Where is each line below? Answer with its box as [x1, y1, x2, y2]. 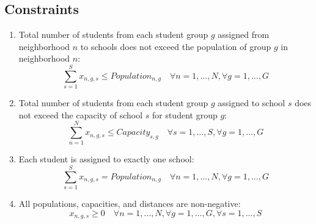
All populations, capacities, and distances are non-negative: [18, 197, 241, 210]
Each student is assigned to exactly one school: [18, 153, 194, 165]
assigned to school [218, 96, 285, 109]
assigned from [218, 28, 270, 41]
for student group [152, 108, 218, 121]
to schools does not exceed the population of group [80, 40, 271, 52]
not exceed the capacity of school [18, 108, 143, 121]
